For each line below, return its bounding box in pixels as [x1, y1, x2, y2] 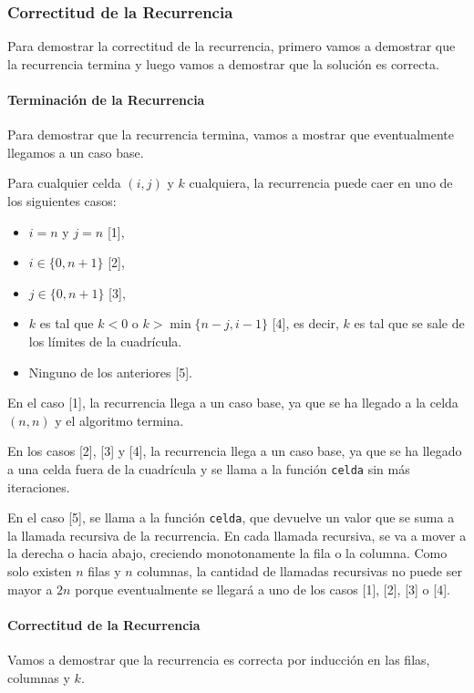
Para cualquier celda [7, 173, 121, 192]
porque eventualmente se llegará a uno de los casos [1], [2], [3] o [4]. [75, 579, 450, 598]
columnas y [7, 667, 70, 687]
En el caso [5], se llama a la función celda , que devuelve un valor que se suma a [7, 508, 455, 527]
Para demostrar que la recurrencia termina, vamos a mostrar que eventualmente [7, 125, 454, 144]
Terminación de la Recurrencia [7, 90, 205, 109]
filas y [88, 562, 121, 581]
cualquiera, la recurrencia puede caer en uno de [189, 173, 453, 192]
